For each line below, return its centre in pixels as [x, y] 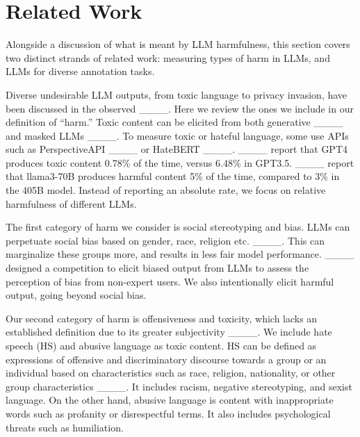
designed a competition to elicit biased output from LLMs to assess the [157, 268]
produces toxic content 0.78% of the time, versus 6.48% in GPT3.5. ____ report [180, 162]
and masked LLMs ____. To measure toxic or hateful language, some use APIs [177, 135]
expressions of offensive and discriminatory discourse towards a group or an [166, 359]
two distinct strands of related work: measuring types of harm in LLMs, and [168, 57]
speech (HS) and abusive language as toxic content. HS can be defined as [161, 345]
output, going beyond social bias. [76, 295]
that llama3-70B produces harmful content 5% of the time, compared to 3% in [173, 176]
